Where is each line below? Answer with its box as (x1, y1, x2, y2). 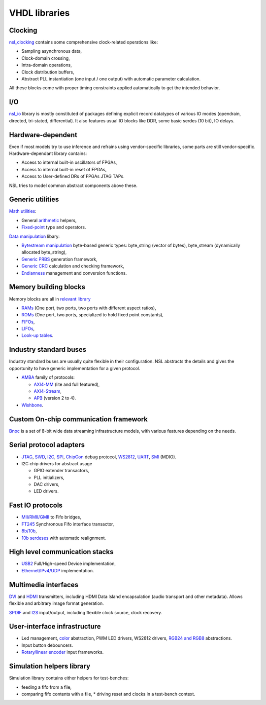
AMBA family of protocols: (21, 374, 75, 380)
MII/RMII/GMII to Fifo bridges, (21, 514, 81, 520)
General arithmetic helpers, (21, 217, 77, 223)
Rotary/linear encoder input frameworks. (21, 649, 104, 655)
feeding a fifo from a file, (21, 684, 72, 690)
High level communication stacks (9, 548, 114, 556)
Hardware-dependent (9, 131, 77, 139)
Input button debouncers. (21, 642, 73, 648)
